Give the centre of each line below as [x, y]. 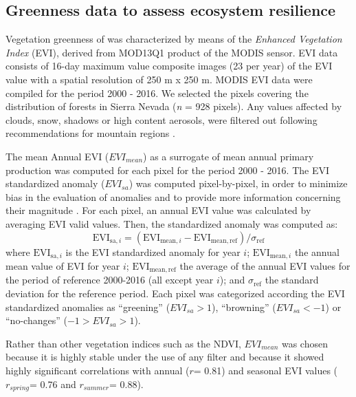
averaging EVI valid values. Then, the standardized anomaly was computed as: [172, 223]
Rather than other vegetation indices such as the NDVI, [123, 343]
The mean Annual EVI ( [57, 156]
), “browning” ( [244, 307]
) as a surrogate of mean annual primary [229, 156]
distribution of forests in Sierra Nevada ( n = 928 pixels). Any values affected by [174, 106]
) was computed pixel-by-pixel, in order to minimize [238, 183]
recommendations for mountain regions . [90, 133]
